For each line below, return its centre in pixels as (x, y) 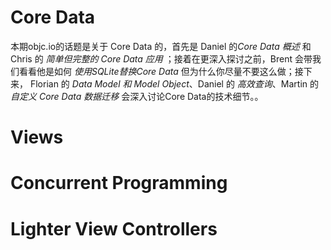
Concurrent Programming (119, 183)
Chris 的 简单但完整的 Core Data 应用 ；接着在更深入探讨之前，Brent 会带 (161, 58)
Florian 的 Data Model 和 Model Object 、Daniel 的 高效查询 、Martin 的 (174, 83)
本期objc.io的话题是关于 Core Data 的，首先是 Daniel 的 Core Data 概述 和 (161, 46)
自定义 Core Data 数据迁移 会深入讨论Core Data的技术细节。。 (137, 96)
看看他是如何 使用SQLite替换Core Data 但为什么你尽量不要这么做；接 (161, 71)
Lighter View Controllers (114, 228)
